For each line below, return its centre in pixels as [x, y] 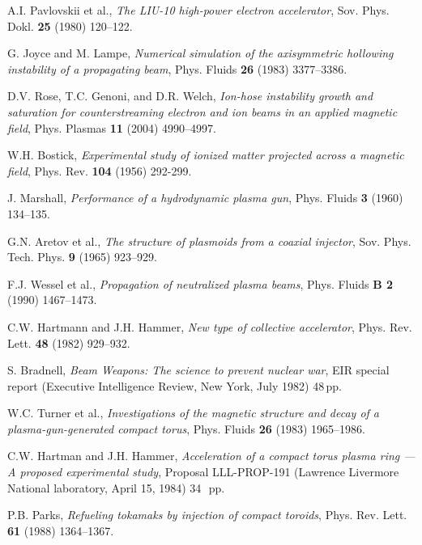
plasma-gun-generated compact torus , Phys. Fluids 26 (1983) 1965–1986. [186, 428]
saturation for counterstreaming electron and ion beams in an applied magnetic [202, 111]
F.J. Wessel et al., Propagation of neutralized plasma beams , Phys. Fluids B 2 [200, 283]
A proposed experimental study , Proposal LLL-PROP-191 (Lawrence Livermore [203, 472]
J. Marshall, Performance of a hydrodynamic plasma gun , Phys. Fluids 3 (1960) [205, 198]
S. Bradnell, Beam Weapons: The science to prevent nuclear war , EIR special [198, 370]
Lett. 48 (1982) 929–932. [69, 342]
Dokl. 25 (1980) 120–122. [70, 25]
